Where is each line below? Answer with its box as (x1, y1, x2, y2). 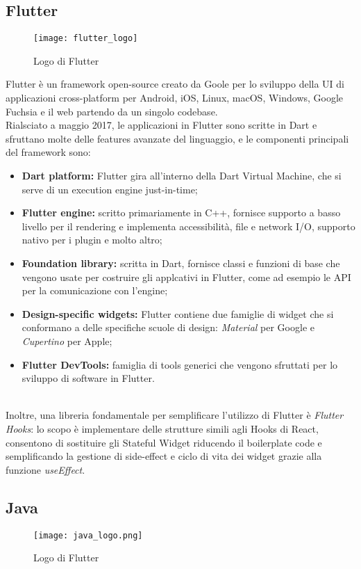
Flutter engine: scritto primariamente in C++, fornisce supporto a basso (22, 205, 341, 220)
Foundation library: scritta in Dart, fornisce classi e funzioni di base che (22, 255, 340, 270)
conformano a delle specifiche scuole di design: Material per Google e (22, 320, 314, 335)
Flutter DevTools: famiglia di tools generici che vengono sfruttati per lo (22, 357, 338, 371)
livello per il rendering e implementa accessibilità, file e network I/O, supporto (22, 218, 355, 233)
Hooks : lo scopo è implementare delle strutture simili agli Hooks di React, (6, 421, 319, 435)
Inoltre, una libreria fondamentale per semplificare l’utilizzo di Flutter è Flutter (6, 408, 344, 422)
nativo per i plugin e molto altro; (22, 232, 162, 247)
